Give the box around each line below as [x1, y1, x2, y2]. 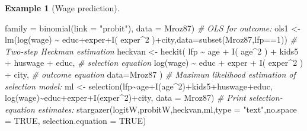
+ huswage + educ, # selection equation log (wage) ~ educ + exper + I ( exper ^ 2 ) [5, 56, 303, 69]
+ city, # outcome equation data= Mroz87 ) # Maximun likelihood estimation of [5, 68, 296, 80]
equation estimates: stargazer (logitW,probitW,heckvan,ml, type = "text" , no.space [5, 103, 297, 115]
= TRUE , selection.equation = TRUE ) [5, 114, 146, 127]
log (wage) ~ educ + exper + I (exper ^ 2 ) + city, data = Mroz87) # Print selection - [5, 91, 283, 104]
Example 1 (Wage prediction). [5, 2, 120, 14]
